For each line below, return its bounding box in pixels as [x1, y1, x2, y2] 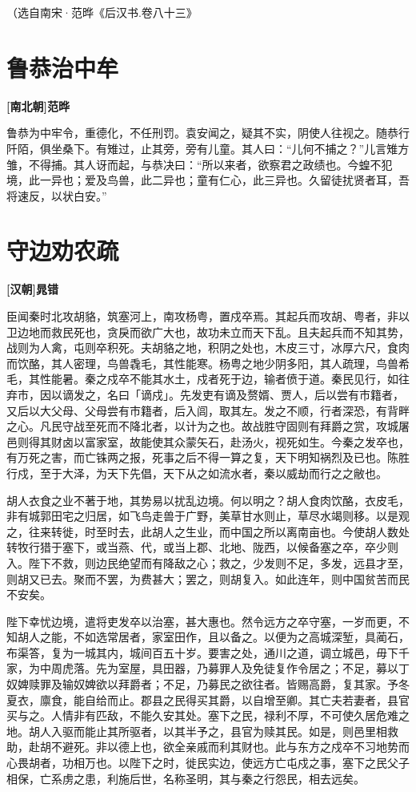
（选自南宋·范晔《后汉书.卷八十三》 [6, 4, 198, 20]
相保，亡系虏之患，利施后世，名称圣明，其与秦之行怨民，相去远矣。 [6, 770, 365, 786]
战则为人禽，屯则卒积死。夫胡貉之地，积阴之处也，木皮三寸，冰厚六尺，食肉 [6, 339, 410, 356]
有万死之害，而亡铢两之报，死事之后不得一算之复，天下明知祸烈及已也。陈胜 [6, 449, 410, 466]
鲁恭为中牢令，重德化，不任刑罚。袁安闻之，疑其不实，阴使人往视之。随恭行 [6, 124, 410, 141]
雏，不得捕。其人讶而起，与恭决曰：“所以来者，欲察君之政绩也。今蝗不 [6, 156, 382, 172]
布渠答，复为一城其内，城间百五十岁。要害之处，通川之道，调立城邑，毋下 [6, 644, 398, 661]
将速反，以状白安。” [6, 187, 107, 204]
